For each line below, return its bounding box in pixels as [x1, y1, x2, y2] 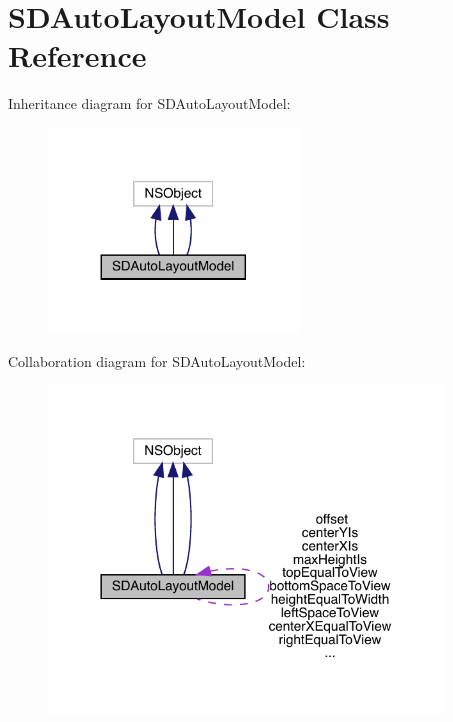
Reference [8, 35, 147, 76]
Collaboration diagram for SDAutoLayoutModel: [8, 350, 306, 371]
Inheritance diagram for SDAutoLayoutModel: [8, 93, 291, 114]
